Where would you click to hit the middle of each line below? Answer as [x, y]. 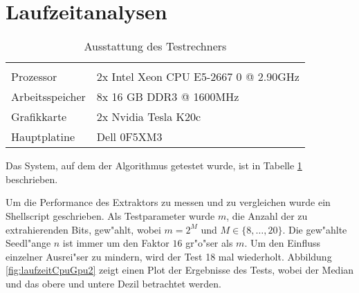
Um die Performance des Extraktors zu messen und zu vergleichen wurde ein [168, 202]
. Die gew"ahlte [315, 229]
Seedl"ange [28, 243]
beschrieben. [32, 179]
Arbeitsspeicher [48, 97]
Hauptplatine [43, 137]
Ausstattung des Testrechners [155, 46]
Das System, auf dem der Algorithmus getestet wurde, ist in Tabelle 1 [154, 166]
